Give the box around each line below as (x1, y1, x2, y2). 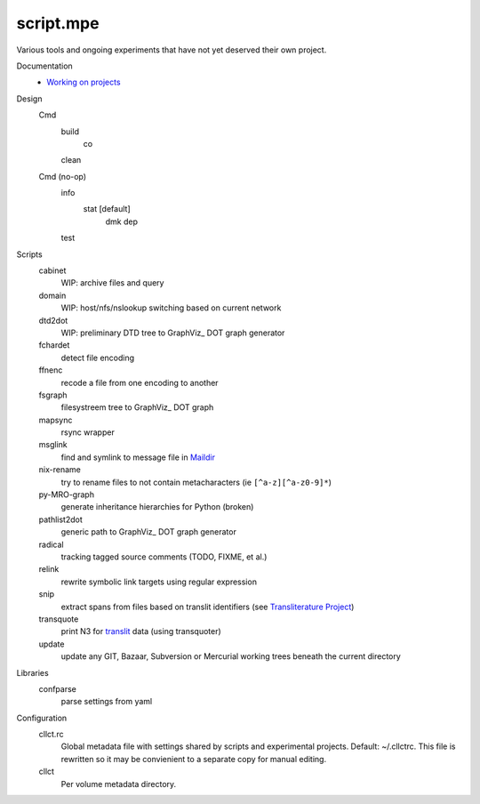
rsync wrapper (60, 427, 115, 438)
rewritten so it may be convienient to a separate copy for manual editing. (60, 753, 327, 764)
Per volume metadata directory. (60, 778, 177, 789)
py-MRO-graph (38, 489, 95, 500)
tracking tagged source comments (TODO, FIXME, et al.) (60, 551, 268, 562)
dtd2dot (38, 315, 68, 326)
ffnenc (38, 365, 63, 375)
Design (16, 93, 43, 104)
